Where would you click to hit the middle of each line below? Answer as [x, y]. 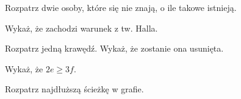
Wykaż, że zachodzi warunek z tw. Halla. [81, 28]
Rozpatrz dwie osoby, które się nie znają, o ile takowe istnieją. [121, 7]
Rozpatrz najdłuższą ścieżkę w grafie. [74, 89]
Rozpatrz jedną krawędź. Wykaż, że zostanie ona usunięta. [114, 48]
